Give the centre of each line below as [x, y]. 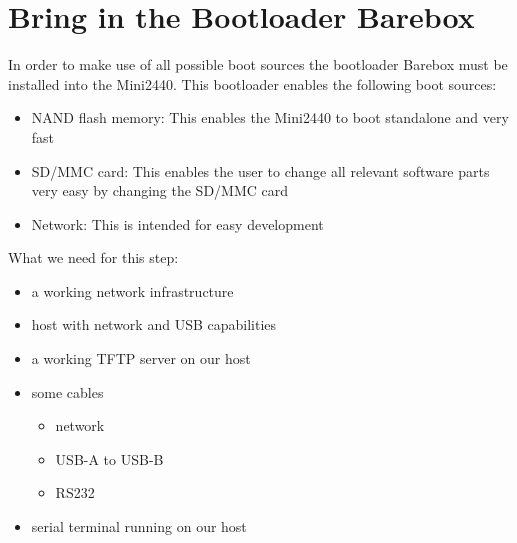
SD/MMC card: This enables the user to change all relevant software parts [260, 170]
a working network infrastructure [132, 290]
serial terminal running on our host [139, 526]
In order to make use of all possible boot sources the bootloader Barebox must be [258, 64]
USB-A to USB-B [109, 458]
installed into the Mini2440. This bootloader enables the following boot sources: [252, 83]
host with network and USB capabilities [154, 324]
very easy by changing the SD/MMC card [160, 190]
